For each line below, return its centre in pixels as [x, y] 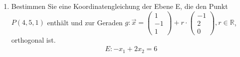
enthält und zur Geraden [85, 22]
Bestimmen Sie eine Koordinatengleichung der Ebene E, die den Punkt [120, 6]
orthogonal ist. [33, 39]
